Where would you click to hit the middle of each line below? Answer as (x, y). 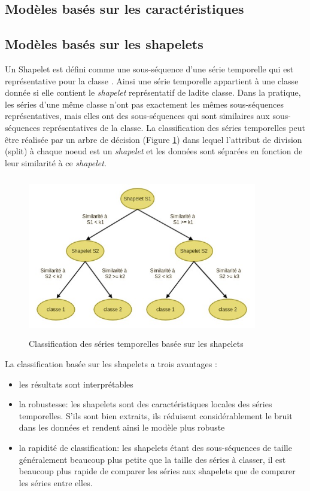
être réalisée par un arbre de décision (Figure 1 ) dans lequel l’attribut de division (154, 139)
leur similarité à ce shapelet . (56, 162)
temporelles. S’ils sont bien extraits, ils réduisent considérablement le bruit (156, 415)
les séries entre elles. (56, 482)
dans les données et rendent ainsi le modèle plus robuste (122, 427)
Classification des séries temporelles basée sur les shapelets (136, 344)
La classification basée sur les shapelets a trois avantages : (111, 364)
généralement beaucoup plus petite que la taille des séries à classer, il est (152, 459)
